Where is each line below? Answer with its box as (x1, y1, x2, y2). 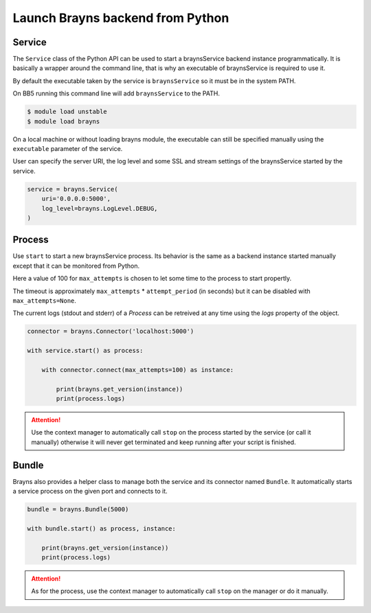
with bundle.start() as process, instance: (27, 524, 177, 532)
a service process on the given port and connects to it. (12, 487, 168, 496)
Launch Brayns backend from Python (12, 10, 229, 25)
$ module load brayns (27, 117, 100, 125)
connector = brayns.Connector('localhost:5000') (27, 327, 194, 336)
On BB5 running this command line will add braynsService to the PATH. (12, 89, 220, 97)
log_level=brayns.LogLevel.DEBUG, (41, 205, 158, 212)
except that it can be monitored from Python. (12, 262, 140, 270)
